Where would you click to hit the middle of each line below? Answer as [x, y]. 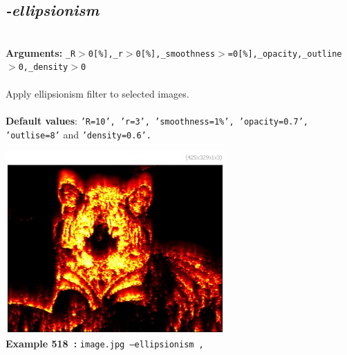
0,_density [43, 67]
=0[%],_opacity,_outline [285, 54]
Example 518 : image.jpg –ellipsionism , [105, 344]
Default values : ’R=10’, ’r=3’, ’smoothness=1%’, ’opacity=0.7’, [157, 120]
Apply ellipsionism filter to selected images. [97, 93]
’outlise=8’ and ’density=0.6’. [78, 134]
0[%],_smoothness [176, 54]
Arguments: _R [41, 52]
